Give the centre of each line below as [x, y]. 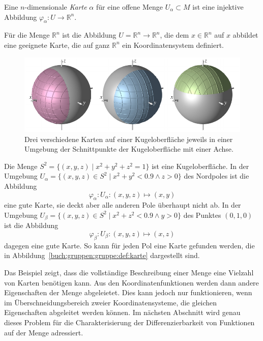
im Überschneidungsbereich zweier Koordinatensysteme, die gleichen [111, 302]
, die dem [174, 35]
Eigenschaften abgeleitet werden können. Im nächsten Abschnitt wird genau [122, 312]
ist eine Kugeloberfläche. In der [200, 166]
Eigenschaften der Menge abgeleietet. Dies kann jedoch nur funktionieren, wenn [128, 292]
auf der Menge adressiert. [44, 332]
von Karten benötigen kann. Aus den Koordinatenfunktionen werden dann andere [131, 282]
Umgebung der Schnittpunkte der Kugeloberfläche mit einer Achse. [129, 149]
